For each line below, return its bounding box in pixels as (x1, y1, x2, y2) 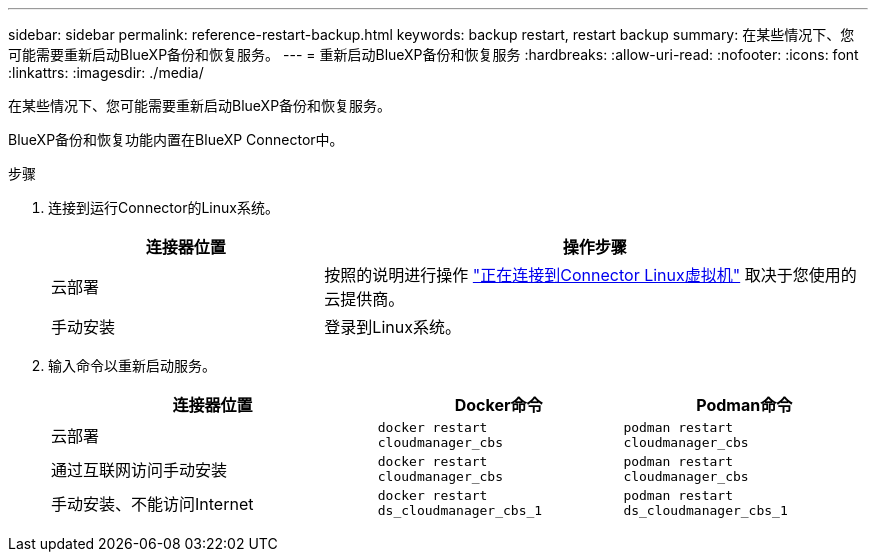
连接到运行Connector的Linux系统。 (48, 199, 279, 216)
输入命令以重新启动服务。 (48, 357, 216, 374)
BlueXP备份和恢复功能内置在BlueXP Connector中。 (8, 131, 344, 148)
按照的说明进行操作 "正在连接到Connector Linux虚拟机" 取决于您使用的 (324, 265, 857, 285)
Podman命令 (696, 395, 793, 415)
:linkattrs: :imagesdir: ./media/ (8, 64, 204, 81)
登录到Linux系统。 (324, 317, 461, 337)
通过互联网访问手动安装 (51, 460, 228, 480)
